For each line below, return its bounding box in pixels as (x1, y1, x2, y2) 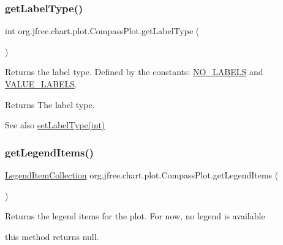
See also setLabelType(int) (5, 119, 105, 131)
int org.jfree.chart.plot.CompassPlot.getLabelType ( (5, 24, 200, 37)
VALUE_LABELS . (5, 78, 77, 90)
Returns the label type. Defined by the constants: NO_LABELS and (5, 65, 263, 78)
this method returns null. (5, 230, 99, 243)
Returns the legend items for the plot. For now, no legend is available (5, 210, 265, 222)
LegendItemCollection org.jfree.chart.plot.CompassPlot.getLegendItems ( (5, 169, 279, 181)
